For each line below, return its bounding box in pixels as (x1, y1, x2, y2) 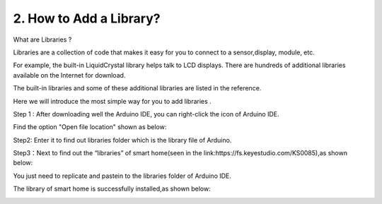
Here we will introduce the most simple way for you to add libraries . (13, 97, 212, 105)
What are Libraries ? (13, 35, 72, 44)
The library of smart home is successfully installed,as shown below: (13, 184, 212, 193)
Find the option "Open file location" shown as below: (13, 123, 167, 131)
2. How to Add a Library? (13, 11, 161, 26)
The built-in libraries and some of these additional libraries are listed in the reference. (13, 84, 262, 92)
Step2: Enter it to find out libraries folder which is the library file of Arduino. (13, 136, 232, 144)
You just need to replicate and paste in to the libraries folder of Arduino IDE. (13, 172, 231, 180)
